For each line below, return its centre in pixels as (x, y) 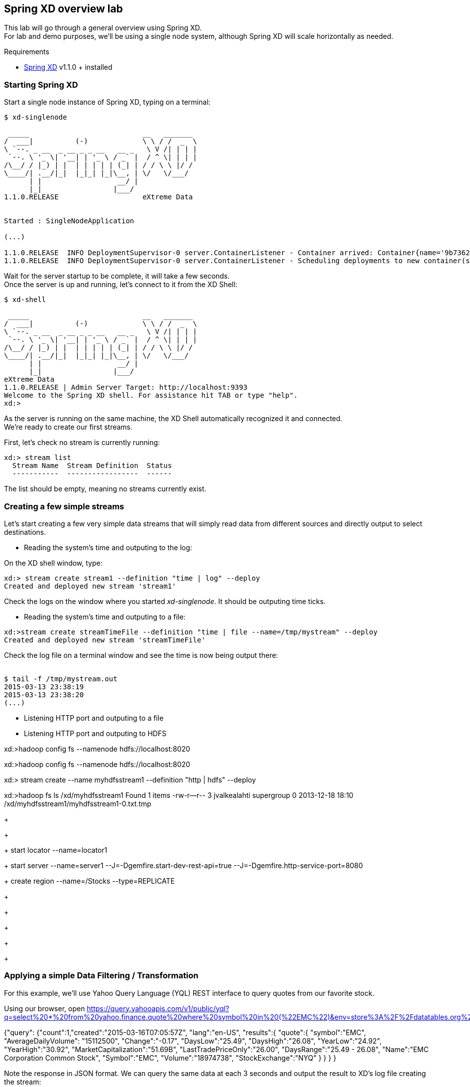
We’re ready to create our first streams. (68, 427)
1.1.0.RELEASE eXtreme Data (99, 197)
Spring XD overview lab (63, 9)
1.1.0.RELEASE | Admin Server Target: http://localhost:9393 (126, 388)
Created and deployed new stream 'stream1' (90, 586)
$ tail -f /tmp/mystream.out (61, 679)
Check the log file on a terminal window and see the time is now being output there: (141, 655)
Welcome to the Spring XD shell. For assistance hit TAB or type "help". (151, 395)
